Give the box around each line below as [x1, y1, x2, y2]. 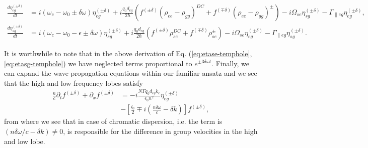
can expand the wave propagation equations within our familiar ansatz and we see [4, 68, 257, 78]
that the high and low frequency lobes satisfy [4, 77, 143, 88]
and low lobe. [4, 135, 45, 146]
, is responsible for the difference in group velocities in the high [63, 125, 258, 136]
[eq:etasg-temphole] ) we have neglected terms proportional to [4, 58, 192, 68]
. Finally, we [211, 58, 249, 68]
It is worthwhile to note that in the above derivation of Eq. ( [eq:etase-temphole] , [4, 48, 252, 58]
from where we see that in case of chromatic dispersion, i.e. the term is [4, 116, 223, 126]
